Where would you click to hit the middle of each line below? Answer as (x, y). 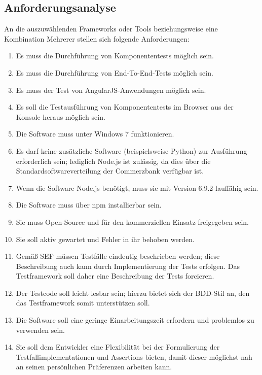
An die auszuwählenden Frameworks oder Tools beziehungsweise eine (111, 29)
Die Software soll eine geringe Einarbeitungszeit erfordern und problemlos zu (135, 320)
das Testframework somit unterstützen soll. (83, 303)
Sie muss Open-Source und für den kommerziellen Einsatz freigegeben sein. (132, 221)
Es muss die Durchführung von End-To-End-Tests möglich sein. (115, 72)
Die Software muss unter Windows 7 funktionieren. (95, 134)
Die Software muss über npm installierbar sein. (89, 205)
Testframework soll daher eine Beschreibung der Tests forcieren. (115, 276)
